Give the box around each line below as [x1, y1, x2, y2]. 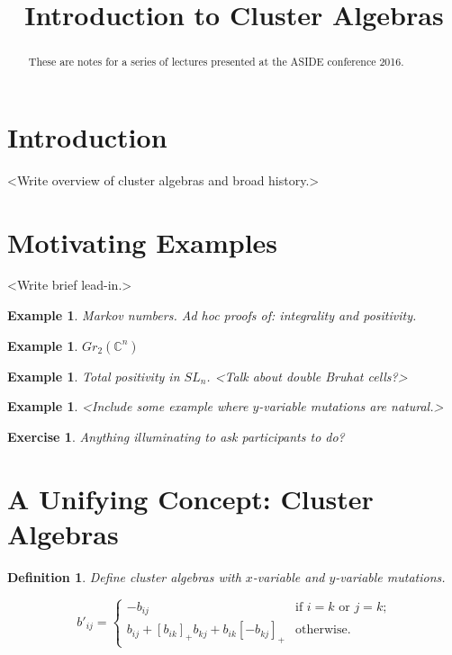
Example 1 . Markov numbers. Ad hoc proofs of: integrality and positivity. [7, 306, 417, 325]
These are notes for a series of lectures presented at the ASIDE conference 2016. [28, 54, 404, 69]
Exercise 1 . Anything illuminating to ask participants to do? [7, 426, 345, 445]
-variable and [252, 567, 325, 586]
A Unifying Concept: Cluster [7, 480, 374, 516]
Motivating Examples [7, 223, 278, 260]
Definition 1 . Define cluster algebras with [7, 567, 241, 586]
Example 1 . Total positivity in [7, 366, 180, 385]
